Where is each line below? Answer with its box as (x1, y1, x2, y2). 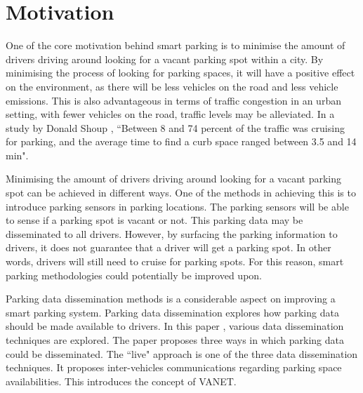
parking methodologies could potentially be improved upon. (6, 267, 262, 282)
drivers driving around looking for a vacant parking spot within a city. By (6, 51, 324, 66)
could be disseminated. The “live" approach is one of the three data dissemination (6, 346, 358, 361)
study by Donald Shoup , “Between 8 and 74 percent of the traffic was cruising (6, 120, 345, 135)
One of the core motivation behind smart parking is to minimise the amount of (6, 38, 345, 53)
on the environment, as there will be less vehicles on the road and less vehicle (6, 79, 338, 93)
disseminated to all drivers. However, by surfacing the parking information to (6, 226, 338, 241)
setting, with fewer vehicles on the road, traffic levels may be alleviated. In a (6, 107, 335, 121)
